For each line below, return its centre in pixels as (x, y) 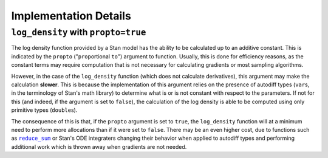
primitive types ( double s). (44, 110)
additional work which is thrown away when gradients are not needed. (99, 146)
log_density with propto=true (79, 32)
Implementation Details (71, 16)
